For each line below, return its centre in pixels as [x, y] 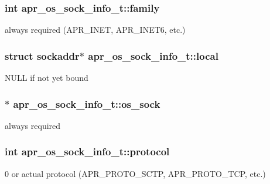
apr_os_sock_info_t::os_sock [87, 103]
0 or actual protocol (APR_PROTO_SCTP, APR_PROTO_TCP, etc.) [135, 173]
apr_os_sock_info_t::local [153, 55]
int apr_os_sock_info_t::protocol [87, 151]
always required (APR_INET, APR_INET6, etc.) [95, 30]
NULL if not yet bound [47, 78]
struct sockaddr [42, 55]
